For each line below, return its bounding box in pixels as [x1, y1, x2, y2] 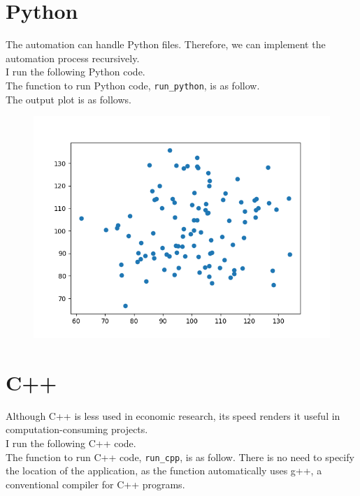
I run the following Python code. [6, 64, 145, 79]
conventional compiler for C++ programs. [6, 476, 185, 491]
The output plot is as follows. [6, 92, 131, 106]
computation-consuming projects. [6, 422, 148, 437]
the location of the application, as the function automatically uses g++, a [6, 463, 322, 478]
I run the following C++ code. [6, 436, 136, 451]
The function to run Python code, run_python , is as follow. [6, 78, 260, 92]
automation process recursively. [6, 50, 140, 65]
